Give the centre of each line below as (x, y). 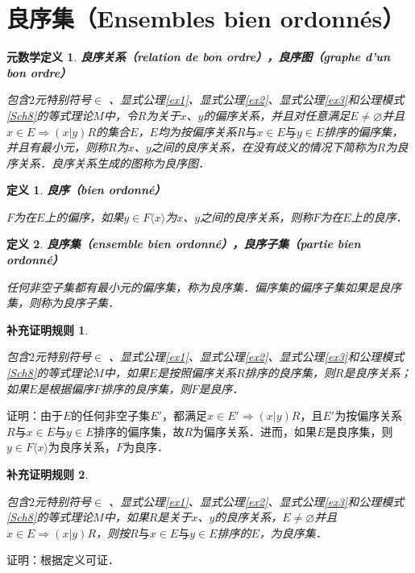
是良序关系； (378, 373)
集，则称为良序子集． (63, 303)
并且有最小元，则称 (57, 147)
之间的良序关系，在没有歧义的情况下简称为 (264, 147)
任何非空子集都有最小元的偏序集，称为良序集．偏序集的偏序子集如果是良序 (204, 286)
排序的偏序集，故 (139, 431)
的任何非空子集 (111, 415)
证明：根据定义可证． (63, 560)
